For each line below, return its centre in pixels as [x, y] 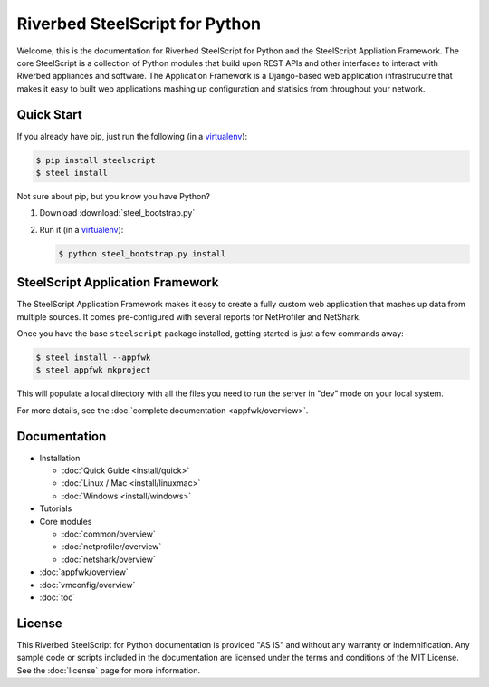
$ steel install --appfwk [93, 358]
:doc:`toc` [58, 597]
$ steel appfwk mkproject [93, 370]
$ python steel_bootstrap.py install [142, 253]
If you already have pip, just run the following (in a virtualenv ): [132, 136]
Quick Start [49, 115]
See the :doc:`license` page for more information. [109, 670]
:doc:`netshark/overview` [109, 559]
